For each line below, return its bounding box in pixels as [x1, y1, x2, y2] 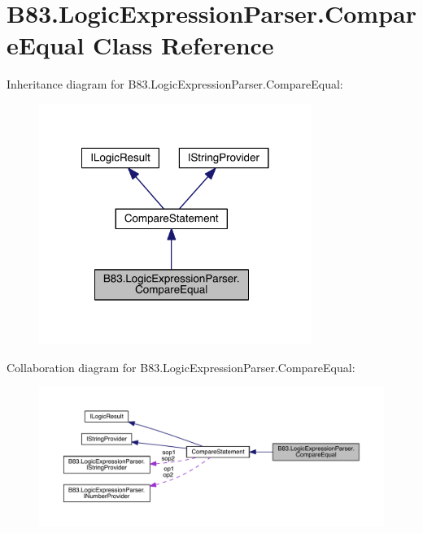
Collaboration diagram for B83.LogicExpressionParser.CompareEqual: [7, 358, 355, 375]
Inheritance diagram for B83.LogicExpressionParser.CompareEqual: [7, 76, 343, 93]
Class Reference [93, 28, 274, 62]
